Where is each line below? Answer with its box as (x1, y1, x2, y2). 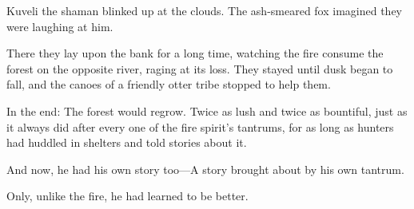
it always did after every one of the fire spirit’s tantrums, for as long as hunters (6, 118, 394, 135)
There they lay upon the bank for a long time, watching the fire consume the (6, 45, 384, 61)
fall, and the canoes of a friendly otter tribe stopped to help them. (6, 76, 331, 93)
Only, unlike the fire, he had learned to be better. (6, 187, 249, 204)
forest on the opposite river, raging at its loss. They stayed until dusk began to (6, 60, 393, 77)
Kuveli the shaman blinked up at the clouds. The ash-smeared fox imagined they (6, 2, 403, 18)
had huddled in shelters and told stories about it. (6, 134, 247, 151)
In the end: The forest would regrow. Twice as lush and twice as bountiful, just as (6, 102, 408, 119)
